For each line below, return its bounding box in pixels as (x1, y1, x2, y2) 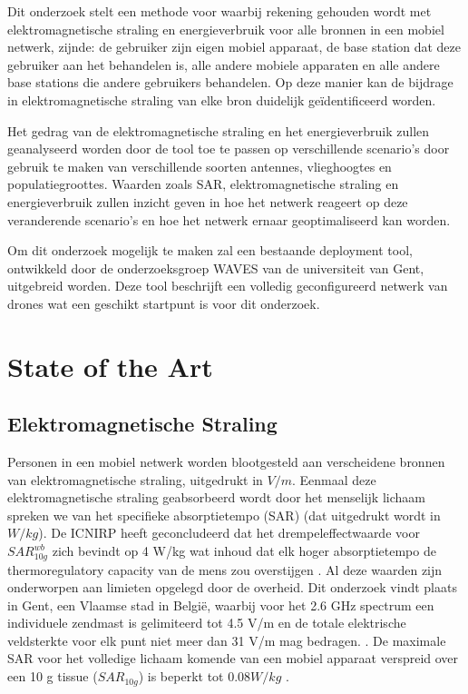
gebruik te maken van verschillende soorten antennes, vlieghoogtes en (7, 156, 392, 175)
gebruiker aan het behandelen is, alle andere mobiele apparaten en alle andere (7, 55, 440, 74)
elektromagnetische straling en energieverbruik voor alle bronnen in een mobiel (7, 19, 444, 38)
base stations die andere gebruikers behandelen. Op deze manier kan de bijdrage (7, 73, 453, 92)
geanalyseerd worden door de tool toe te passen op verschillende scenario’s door (7, 139, 450, 158)
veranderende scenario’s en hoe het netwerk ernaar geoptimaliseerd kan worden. (7, 210, 451, 229)
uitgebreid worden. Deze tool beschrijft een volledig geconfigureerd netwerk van (7, 276, 448, 295)
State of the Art (7, 347, 213, 384)
